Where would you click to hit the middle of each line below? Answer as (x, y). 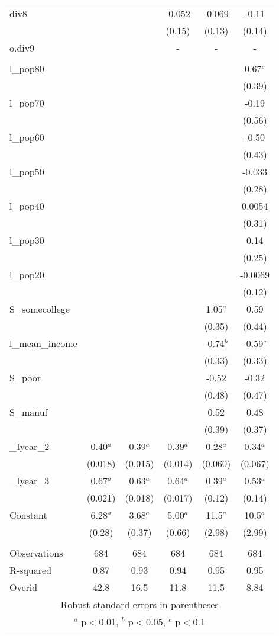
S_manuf (29, 412)
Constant (28, 515)
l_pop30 (27, 240)
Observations (36, 553)
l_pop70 (27, 103)
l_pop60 (27, 137)
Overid (24, 587)
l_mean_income (43, 343)
